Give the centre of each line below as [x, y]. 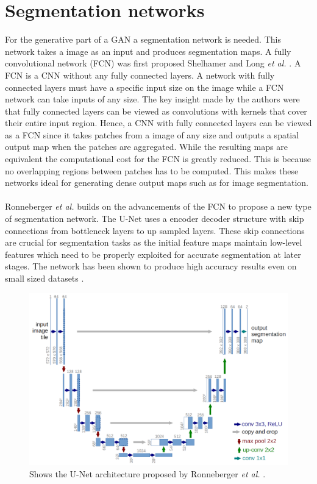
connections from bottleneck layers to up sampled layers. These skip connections [155, 230]
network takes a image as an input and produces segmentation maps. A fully [148, 51]
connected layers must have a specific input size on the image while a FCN [144, 87]
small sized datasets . [45, 278]
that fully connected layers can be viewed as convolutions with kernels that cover [156, 111]
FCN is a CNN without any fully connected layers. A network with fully [140, 75]
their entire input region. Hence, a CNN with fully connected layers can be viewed [158, 123]
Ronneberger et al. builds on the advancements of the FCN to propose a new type [158, 206]
